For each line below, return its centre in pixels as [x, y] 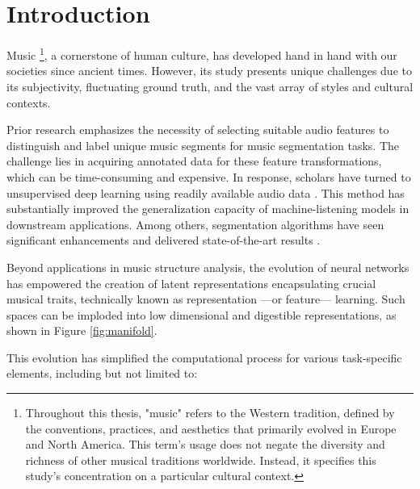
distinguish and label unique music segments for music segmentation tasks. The [203, 145]
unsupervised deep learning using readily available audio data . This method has [206, 192]
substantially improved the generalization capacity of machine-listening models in [208, 209]
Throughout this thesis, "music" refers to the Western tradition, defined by [210, 413]
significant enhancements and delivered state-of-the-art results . [164, 240]
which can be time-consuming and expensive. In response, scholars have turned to [209, 176]
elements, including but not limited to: [102, 373]
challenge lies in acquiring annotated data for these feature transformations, [194, 161]
